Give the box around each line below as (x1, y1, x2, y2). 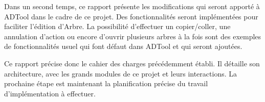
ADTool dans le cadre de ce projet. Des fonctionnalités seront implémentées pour (4, 11, 258, 21)
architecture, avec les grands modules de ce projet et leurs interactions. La (4, 68, 237, 79)
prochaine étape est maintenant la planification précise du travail (4, 78, 208, 89)
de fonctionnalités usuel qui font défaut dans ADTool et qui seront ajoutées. (4, 41, 242, 52)
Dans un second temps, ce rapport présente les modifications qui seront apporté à (4, 1, 260, 11)
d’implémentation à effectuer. (4, 88, 96, 98)
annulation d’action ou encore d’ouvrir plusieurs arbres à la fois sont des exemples (4, 31, 261, 41)
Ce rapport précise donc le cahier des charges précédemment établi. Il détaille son (4, 58, 260, 68)
